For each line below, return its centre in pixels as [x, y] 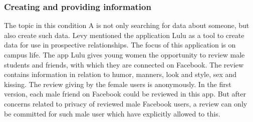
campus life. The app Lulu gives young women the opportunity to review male [124, 54]
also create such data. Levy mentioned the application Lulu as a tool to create [124, 35]
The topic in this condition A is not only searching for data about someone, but [127, 25]
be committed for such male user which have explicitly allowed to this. [112, 113]
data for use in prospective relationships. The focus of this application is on [120, 45]
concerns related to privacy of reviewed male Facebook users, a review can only [126, 103]
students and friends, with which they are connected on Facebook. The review [124, 64]
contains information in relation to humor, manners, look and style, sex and [120, 74]
